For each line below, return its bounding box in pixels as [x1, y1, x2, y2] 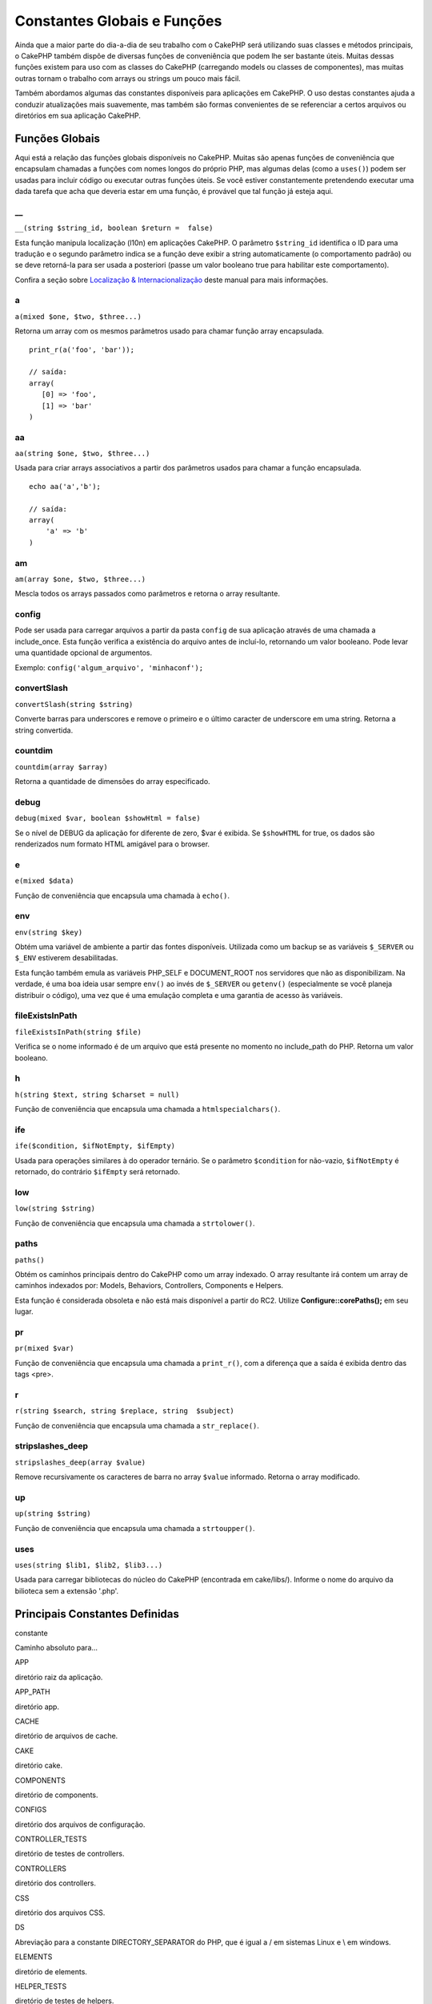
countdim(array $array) [14, 762, 108, 771]
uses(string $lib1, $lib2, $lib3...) [14, 1560, 163, 1570]
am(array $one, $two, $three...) [14, 574, 146, 584]
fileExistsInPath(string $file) [14, 1027, 142, 1036]
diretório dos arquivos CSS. [14, 1908, 106, 1917]
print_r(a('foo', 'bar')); [29, 345, 135, 354]
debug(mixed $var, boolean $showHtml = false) [14, 814, 201, 823]
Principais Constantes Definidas [14, 1607, 180, 1621]
